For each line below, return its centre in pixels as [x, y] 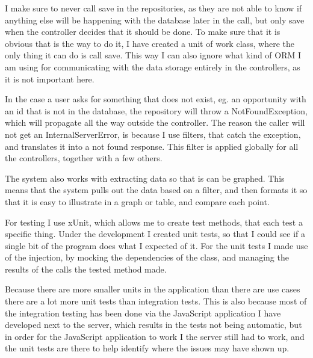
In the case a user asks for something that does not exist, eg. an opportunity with [156, 99]
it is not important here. [50, 79]
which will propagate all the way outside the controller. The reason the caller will [155, 122]
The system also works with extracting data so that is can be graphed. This [145, 178]
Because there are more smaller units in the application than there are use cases [153, 289]
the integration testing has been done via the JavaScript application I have [143, 313]
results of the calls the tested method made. [86, 269]
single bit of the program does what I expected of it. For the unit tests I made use [156, 245]
